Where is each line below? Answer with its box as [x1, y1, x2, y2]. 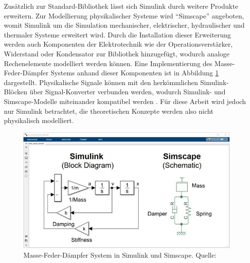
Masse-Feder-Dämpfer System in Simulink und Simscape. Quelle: [23, 249, 217, 260]
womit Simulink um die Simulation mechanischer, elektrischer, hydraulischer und [4, 20, 245, 30]
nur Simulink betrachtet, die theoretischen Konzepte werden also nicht [4, 105, 214, 116]
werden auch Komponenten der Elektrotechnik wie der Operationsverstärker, [4, 39, 233, 49]
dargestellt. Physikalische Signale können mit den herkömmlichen [4, 77, 198, 87]
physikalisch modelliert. [4, 115, 74, 125]
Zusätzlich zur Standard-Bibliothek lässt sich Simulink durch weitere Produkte [4, 1, 238, 11]
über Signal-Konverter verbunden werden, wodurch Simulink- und [29, 87, 226, 97]
